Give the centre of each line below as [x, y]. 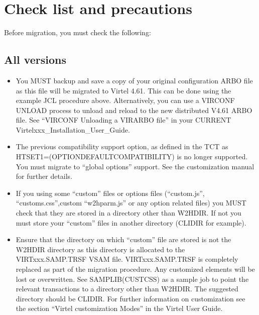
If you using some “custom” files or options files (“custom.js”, [110, 193]
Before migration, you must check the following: [78, 32]
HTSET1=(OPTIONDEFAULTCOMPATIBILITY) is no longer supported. [132, 156]
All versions [35, 60]
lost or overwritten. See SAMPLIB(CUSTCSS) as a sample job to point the [132, 279]
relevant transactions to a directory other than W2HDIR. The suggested [127, 289]
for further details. [44, 176]
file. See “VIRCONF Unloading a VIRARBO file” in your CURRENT [123, 120]
